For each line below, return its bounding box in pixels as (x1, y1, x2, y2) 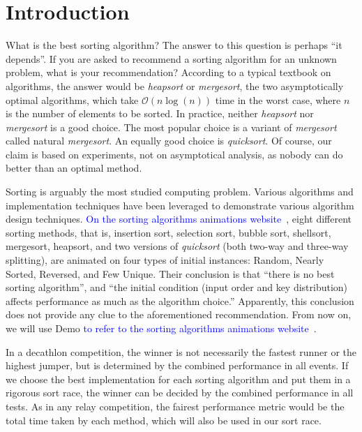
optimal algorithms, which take (6, 92, 139, 107)
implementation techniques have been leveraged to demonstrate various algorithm (6, 198, 354, 212)
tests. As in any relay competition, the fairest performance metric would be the (6, 399, 345, 413)
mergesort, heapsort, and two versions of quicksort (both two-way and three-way (6, 239, 349, 253)
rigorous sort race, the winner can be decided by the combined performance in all (6, 385, 354, 400)
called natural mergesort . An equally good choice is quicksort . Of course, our (6, 133, 332, 148)
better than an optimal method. (6, 161, 142, 175)
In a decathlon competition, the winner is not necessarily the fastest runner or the (6, 344, 357, 359)
